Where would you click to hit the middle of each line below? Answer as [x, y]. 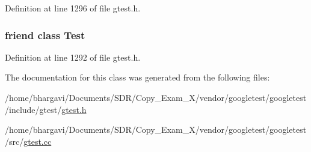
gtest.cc [38, 141]
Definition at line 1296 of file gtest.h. [73, 8]
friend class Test [45, 35]
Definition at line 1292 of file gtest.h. [73, 57]
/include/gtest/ [33, 109]
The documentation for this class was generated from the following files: [137, 77]
